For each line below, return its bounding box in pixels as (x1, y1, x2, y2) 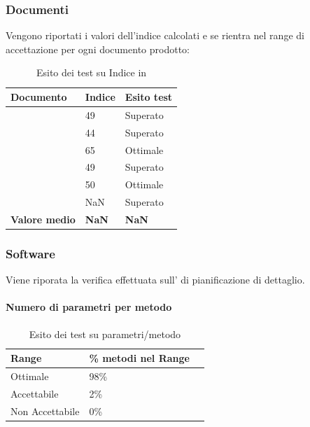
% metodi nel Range (89, 351, 190, 365)
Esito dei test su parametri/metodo (29, 326, 181, 341)
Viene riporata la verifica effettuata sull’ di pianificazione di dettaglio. (6, 272, 305, 287)
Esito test (125, 90, 173, 104)
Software (6, 244, 55, 262)
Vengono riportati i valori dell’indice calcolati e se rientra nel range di (6, 28, 304, 43)
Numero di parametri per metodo (6, 300, 172, 314)
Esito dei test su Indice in (36, 65, 147, 80)
